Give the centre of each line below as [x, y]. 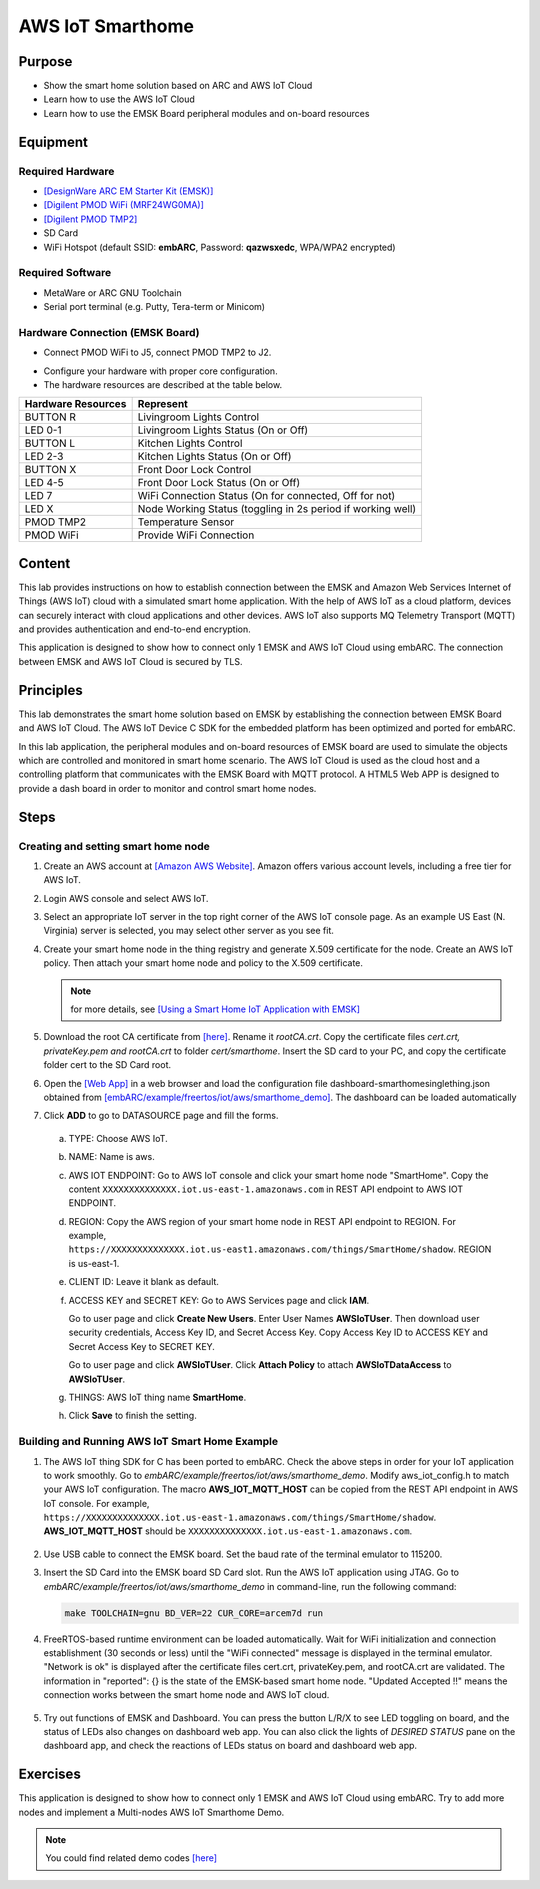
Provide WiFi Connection [196, 535]
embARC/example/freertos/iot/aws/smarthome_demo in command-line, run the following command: [250, 1586]
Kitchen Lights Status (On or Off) [214, 457]
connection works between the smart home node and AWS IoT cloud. [186, 1695]
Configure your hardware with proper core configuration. [161, 371]
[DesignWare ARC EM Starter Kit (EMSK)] [128, 191]
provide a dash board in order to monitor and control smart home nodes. [167, 788]
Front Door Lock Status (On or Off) [219, 483]
